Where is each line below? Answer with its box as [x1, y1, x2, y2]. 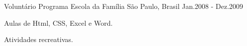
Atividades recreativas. [4, 34, 73, 45]
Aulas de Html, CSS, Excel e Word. [4, 17, 113, 28]
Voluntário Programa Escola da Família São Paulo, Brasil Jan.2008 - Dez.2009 [4, 1, 244, 11]
